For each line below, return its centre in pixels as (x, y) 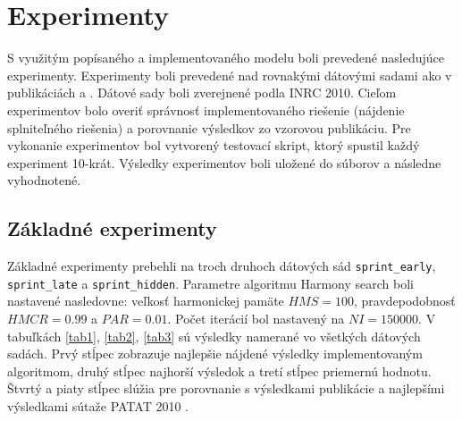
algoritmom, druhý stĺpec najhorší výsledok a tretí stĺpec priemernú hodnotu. (219, 370)
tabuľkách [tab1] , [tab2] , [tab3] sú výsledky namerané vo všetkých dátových (214, 336)
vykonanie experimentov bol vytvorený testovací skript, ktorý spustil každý (214, 145)
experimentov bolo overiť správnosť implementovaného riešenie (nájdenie (206, 109)
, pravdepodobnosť (404, 301)
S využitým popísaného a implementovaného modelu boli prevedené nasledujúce (226, 58)
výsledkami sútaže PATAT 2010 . (98, 405)
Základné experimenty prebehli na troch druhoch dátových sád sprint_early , (222, 266)
